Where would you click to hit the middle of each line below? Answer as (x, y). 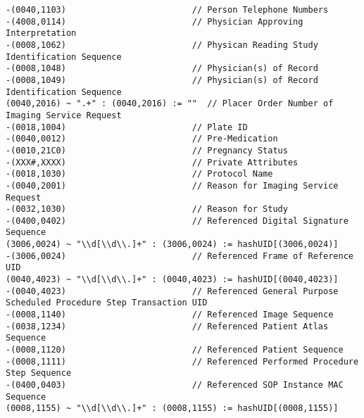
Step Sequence (39, 373)
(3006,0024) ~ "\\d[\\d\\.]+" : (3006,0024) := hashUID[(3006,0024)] (172, 245)
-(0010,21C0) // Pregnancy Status (147, 150)
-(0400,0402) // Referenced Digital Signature (177, 221)
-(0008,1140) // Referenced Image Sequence (170, 315)
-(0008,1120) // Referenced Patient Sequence (175, 350)
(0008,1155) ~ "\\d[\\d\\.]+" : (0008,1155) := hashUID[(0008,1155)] (172, 408)
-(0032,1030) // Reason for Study (147, 209)
